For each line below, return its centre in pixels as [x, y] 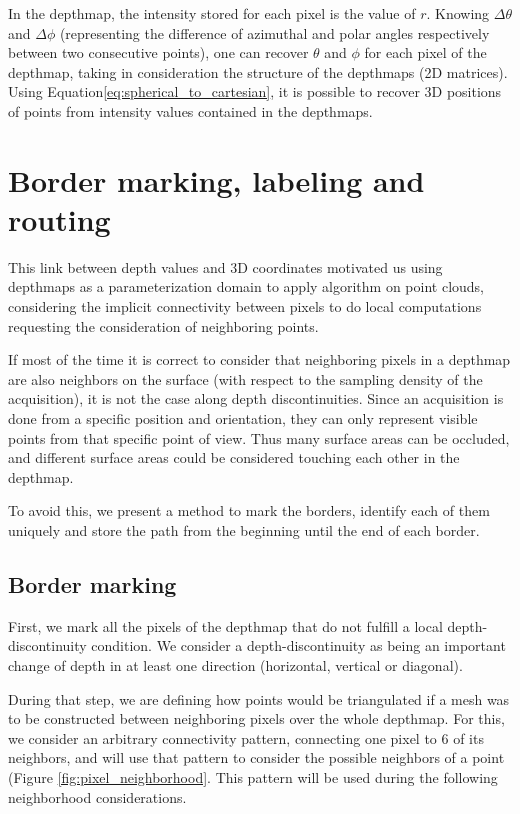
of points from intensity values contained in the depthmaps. [190, 110]
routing [59, 218]
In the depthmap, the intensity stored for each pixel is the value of [212, 13]
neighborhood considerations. [97, 796]
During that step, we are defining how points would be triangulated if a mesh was [259, 698]
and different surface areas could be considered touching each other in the [234, 457]
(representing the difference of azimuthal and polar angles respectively [274, 32]
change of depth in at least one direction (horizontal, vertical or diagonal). [235, 664]
